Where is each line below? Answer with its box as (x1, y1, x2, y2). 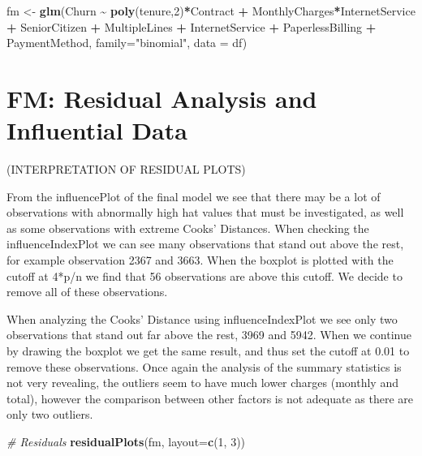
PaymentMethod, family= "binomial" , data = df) (6, 34, 248, 51)
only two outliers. (6, 406, 93, 423)
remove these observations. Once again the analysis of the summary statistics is (6, 358, 402, 375)
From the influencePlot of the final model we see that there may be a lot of (6, 187, 381, 204)
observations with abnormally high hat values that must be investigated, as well (6, 204, 404, 221)
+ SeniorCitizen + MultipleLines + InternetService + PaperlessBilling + (6, 18, 377, 35)
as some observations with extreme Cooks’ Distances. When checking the (6, 219, 369, 236)
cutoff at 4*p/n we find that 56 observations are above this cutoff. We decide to (6, 267, 403, 284)
